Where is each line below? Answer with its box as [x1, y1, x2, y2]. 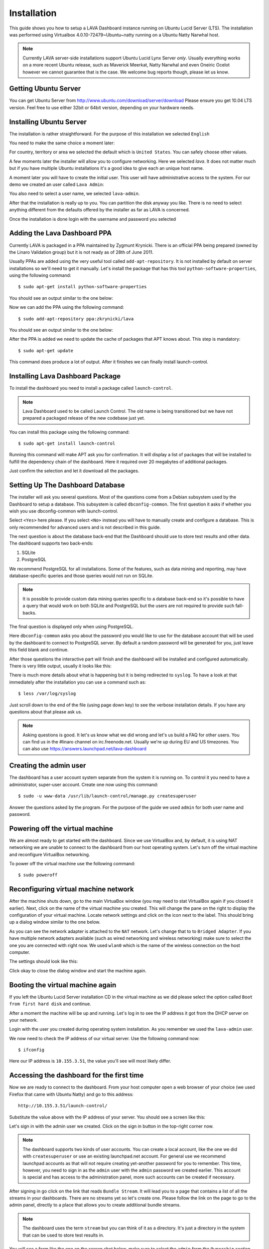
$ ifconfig [18, 1047, 45, 1053]
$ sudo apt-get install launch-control [18, 441, 116, 447]
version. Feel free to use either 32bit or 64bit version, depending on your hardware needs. [9, 104, 194, 110]
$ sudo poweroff [18, 872, 58, 878]
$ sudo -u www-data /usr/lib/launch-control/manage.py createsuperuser [18, 793, 197, 799]
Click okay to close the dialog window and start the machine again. [9, 967, 147, 974]
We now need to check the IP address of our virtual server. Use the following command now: [9, 1035, 200, 1041]
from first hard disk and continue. [9, 1001, 92, 1007]
